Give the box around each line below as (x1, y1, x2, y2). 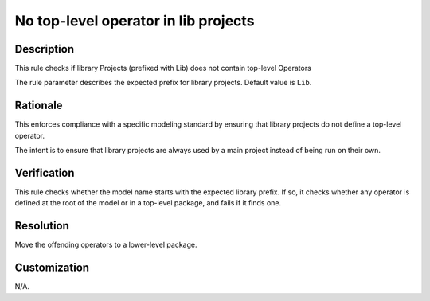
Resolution (14, 219, 69, 233)
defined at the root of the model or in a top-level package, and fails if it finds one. (14, 198, 282, 208)
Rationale (14, 99, 63, 112)
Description (14, 42, 75, 56)
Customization (14, 261, 90, 275)
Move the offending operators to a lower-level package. (14, 240, 197, 250)
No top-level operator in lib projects (14, 12, 255, 29)
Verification (14, 166, 75, 179)
